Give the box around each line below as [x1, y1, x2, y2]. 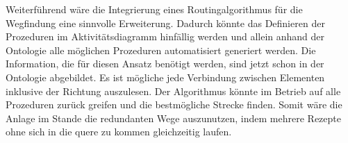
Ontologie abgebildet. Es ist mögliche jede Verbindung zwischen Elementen [6, 69, 325, 84]
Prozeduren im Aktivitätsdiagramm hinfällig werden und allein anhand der [6, 29, 325, 44]
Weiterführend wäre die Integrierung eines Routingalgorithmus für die [6, 2, 303, 16]
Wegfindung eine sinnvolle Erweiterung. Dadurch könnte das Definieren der [6, 15, 325, 30]
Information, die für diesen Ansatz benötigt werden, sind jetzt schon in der [6, 56, 324, 71]
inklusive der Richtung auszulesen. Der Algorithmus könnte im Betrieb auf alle [6, 83, 341, 98]
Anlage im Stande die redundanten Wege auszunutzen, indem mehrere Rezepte [6, 110, 341, 125]
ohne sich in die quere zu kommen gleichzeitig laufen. [6, 124, 232, 139]
